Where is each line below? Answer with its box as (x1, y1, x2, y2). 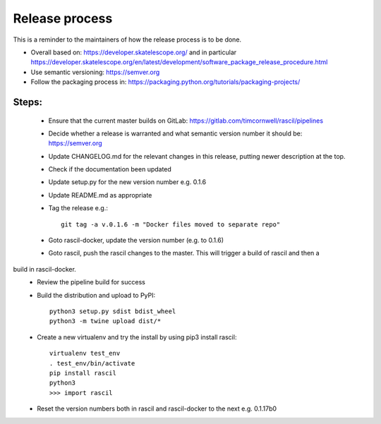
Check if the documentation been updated (48, 165, 172, 174)
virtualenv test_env (49, 349, 121, 358)
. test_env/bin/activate (49, 359, 135, 367)
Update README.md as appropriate (48, 190, 152, 199)
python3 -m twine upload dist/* (49, 317, 162, 325)
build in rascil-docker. (13, 265, 77, 273)
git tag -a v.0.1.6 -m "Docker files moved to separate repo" (61, 220, 281, 229)
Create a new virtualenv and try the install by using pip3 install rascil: (37, 332, 237, 341)
